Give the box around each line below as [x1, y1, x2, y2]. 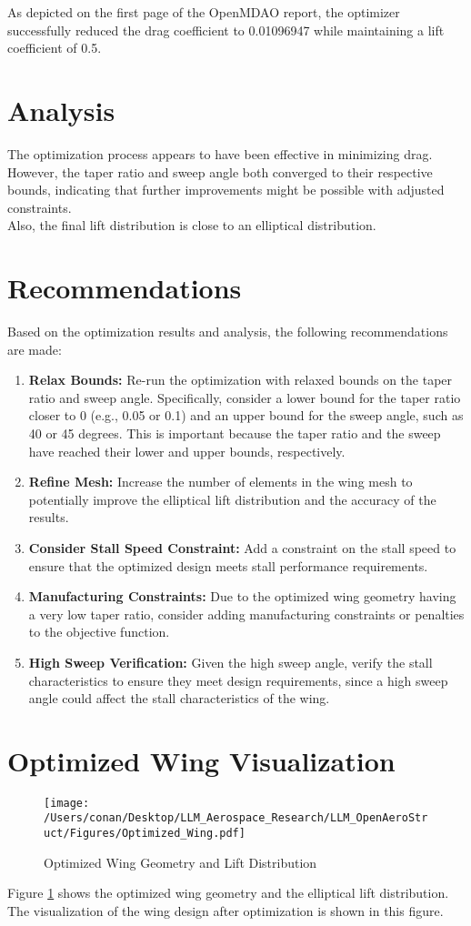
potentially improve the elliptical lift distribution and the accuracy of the [28, 489, 436, 508]
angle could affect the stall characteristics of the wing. [28, 689, 330, 708]
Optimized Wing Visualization [7, 741, 396, 779]
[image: [44, 796, 90, 810]
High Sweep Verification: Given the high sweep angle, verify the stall [28, 652, 433, 671]
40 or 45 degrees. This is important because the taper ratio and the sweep [28, 423, 441, 442]
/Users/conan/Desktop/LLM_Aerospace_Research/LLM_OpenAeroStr [44, 811, 428, 825]
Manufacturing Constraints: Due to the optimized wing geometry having [28, 587, 456, 606]
